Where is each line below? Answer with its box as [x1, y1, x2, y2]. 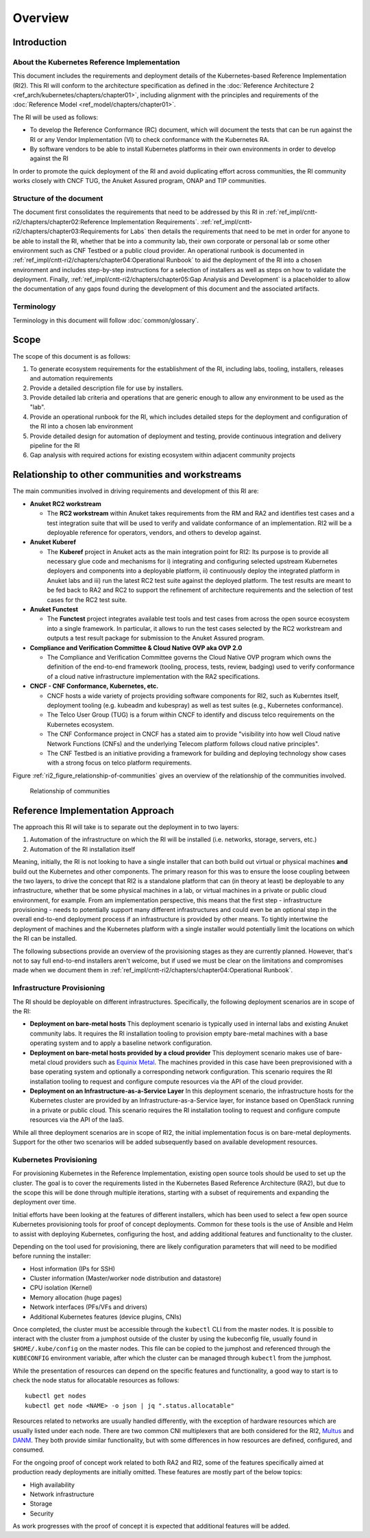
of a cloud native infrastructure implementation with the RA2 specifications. [47, 672, 260, 680]
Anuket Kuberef [29, 538, 77, 546]
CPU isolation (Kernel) [29, 1284, 92, 1292]
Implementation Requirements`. [110, 217, 199, 226]
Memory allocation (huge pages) [29, 1293, 123, 1301]
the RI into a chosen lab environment [29, 422, 134, 431]
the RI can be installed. [12, 935, 77, 943]
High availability [29, 1480, 75, 1489]
